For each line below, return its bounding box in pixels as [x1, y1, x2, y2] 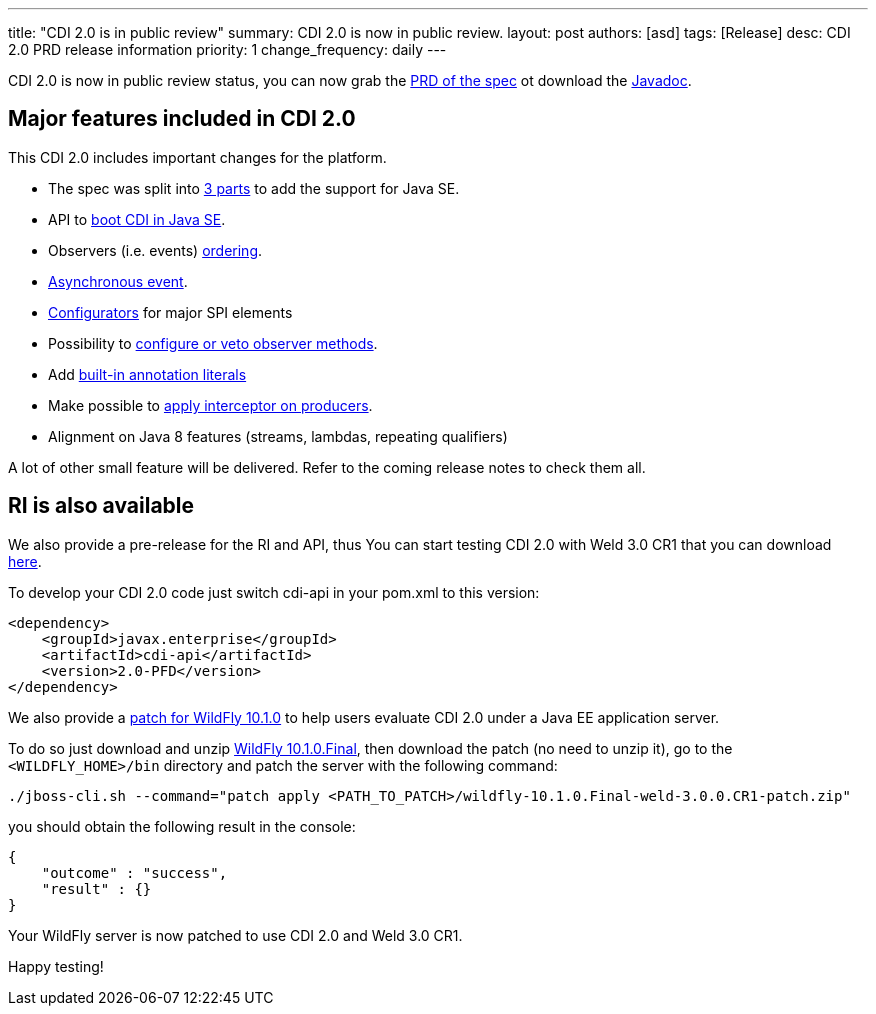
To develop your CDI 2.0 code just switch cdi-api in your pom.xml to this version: [8, 583, 540, 601]
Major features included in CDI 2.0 [8, 106, 356, 132]
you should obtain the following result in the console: [8, 817, 356, 835]
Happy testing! [8, 957, 104, 975]
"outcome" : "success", [41, 864, 228, 881]
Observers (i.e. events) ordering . [48, 241, 263, 259]
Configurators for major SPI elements [48, 303, 293, 321]
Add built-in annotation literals [48, 365, 247, 383]
